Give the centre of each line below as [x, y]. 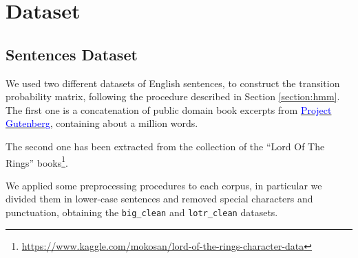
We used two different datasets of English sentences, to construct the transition [173, 83]
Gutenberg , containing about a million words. [102, 123]
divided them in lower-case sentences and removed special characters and [159, 199]
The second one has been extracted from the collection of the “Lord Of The [165, 146]
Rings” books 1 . [37, 161]
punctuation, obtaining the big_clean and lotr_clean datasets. [142, 212]
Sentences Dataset [72, 54]
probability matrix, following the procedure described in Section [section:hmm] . [173, 96]
